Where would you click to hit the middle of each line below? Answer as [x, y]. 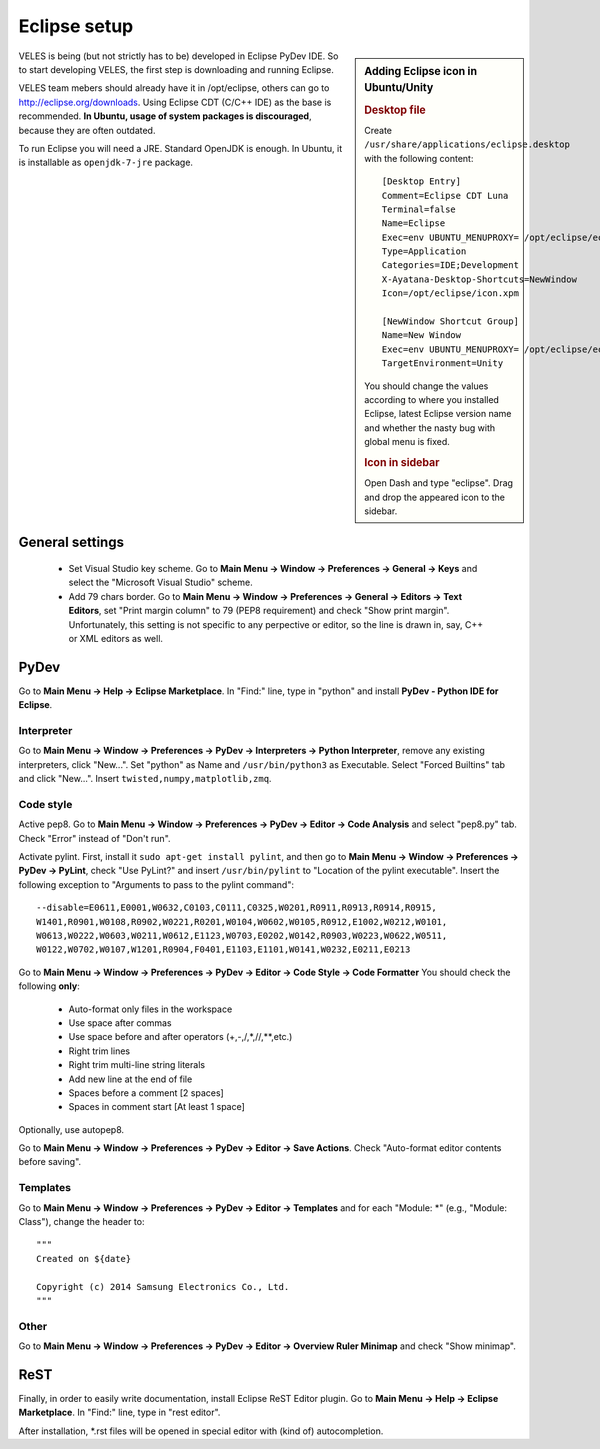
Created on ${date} [84, 1258]
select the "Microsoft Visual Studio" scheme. [161, 582]
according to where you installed [432, 399]
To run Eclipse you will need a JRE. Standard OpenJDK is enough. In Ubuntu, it [180, 148]
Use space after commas [120, 1022]
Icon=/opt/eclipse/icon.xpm [450, 293]
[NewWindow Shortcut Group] [450, 321]
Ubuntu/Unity [399, 88]
